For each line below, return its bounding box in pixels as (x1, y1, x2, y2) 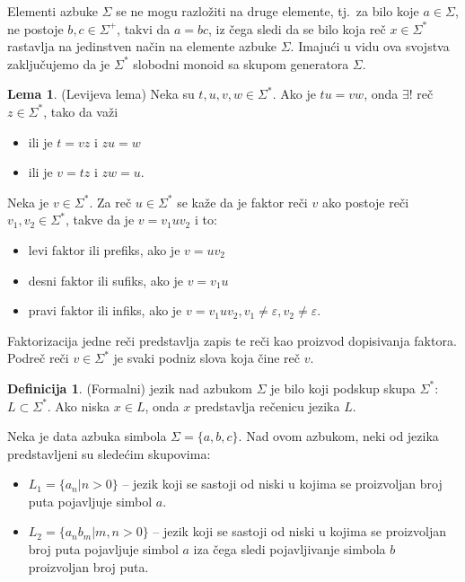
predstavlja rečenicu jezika (194, 396, 340, 415)
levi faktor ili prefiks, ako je (28, 240, 180, 259)
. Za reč (89, 192, 132, 211)
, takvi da (117, 19, 171, 38)
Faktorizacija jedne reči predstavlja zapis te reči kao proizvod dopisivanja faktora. (7, 331, 457, 349)
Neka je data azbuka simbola (7, 427, 167, 445)
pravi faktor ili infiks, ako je (28, 301, 182, 320)
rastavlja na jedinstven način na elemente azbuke (7, 37, 277, 56)
